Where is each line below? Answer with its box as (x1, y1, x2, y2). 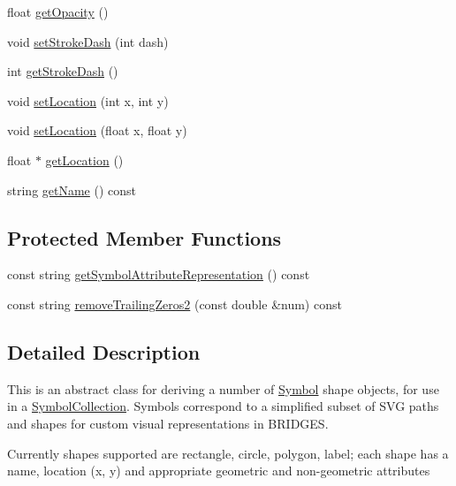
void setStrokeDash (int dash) (7, 32, 169, 50)
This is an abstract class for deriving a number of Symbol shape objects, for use (7, 379, 439, 398)
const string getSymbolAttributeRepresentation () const (7, 265, 310, 284)
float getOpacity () (7, 3, 109, 20)
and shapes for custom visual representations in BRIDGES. (7, 414, 329, 432)
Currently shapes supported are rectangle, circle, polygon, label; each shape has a (7, 444, 449, 462)
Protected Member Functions (7, 224, 282, 251)
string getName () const (7, 180, 137, 199)
